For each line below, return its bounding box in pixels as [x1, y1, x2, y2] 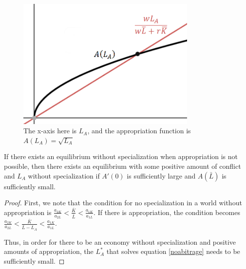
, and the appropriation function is [87, 126, 191, 136]
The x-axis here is [23, 126, 77, 136]
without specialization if [28, 170, 100, 180]
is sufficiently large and [127, 170, 196, 180]
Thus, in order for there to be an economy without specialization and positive [4, 236, 236, 247]
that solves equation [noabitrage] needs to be [106, 246, 240, 256]
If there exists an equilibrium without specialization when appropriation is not [4, 151, 238, 161]
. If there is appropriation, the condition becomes [94, 207, 240, 217]
